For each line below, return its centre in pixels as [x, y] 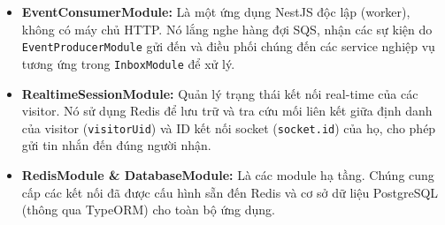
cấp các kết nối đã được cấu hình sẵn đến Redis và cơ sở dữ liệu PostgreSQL [230, 192]
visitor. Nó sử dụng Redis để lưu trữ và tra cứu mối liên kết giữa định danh [227, 111]
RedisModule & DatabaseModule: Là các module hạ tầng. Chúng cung [228, 174]
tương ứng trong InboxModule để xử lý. [128, 63]
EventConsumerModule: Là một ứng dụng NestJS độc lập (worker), [216, 11]
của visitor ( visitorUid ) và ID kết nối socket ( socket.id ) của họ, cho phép [229, 127]
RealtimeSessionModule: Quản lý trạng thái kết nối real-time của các [220, 93]
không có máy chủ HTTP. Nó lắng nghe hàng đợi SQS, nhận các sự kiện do [227, 29]
